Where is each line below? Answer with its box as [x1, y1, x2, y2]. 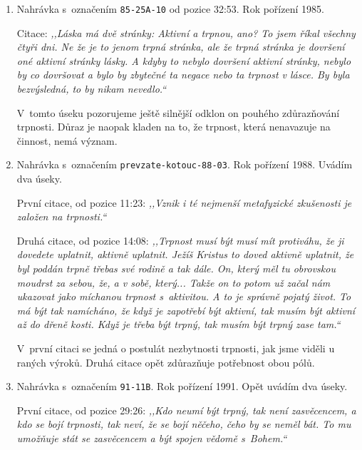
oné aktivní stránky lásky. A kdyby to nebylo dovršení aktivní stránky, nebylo [16, 53, 351, 68]
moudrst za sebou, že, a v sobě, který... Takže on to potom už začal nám [16, 275, 331, 290]
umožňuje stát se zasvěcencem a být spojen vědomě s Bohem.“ [16, 431, 287, 446]
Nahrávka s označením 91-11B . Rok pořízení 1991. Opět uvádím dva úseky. [16, 379, 348, 394]
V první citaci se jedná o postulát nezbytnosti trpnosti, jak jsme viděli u [16, 341, 335, 355]
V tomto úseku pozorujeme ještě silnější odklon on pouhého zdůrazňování [16, 105, 340, 120]
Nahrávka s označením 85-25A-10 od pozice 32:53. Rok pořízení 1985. [16, 1, 324, 16]
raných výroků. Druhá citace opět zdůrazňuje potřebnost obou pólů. [16, 354, 315, 369]
